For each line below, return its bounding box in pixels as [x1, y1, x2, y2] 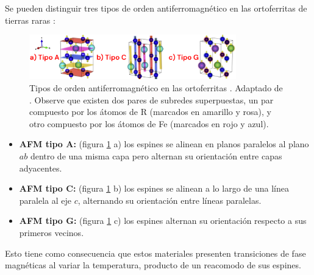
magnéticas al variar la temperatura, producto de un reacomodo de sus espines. [5, 259, 301, 271]
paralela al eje [19, 193, 72, 206]
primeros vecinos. [19, 226, 84, 238]
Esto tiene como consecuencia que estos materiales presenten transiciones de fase [5, 246, 306, 259]
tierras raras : [5, 13, 55, 26]
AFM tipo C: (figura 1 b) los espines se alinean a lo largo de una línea [19, 182, 289, 195]
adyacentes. [19, 161, 62, 174]
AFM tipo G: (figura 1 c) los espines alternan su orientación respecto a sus [19, 214, 307, 227]
